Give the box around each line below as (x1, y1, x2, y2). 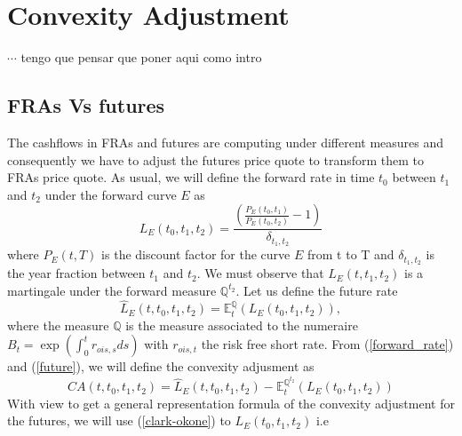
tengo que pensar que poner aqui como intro (20, 48, 262, 67)
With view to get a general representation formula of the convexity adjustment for (7, 393, 455, 412)
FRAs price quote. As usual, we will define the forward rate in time (7, 168, 375, 186)
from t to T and (307, 245, 394, 264)
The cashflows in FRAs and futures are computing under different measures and (7, 132, 444, 151)
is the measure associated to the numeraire (125, 315, 358, 334)
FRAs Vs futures (7, 91, 165, 119)
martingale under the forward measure (7, 281, 217, 299)
